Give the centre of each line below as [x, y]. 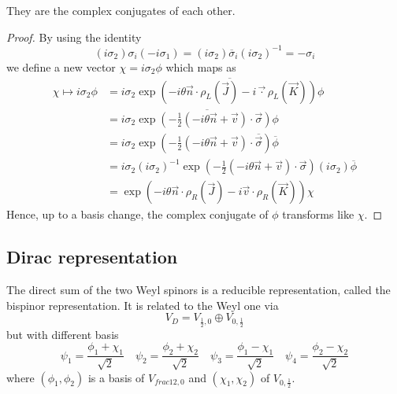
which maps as [201, 66]
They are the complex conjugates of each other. [121, 10]
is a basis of [116, 377]
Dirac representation [92, 257]
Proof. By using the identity [74, 37]
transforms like [318, 214]
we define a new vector [61, 66]
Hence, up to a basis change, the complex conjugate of [137, 214]
